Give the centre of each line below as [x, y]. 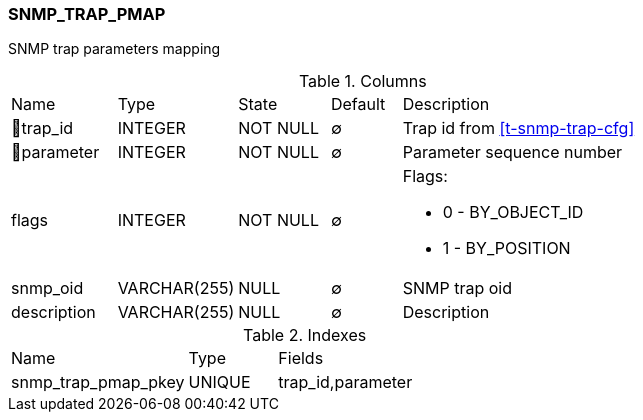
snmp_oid [47, 288]
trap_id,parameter [345, 382]
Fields [301, 358]
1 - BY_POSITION [506, 248]
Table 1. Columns [362, 81]
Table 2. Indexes [304, 335]
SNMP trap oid [457, 288]
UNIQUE [219, 382]
